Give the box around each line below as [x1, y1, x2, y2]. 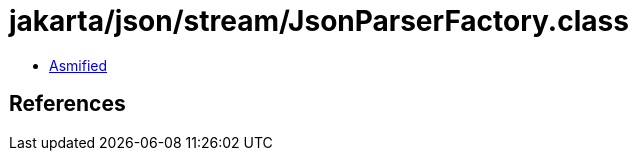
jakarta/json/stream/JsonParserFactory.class [9, 4, 629, 38]
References [9, 91, 126, 117]
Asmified [49, 56, 108, 74]
